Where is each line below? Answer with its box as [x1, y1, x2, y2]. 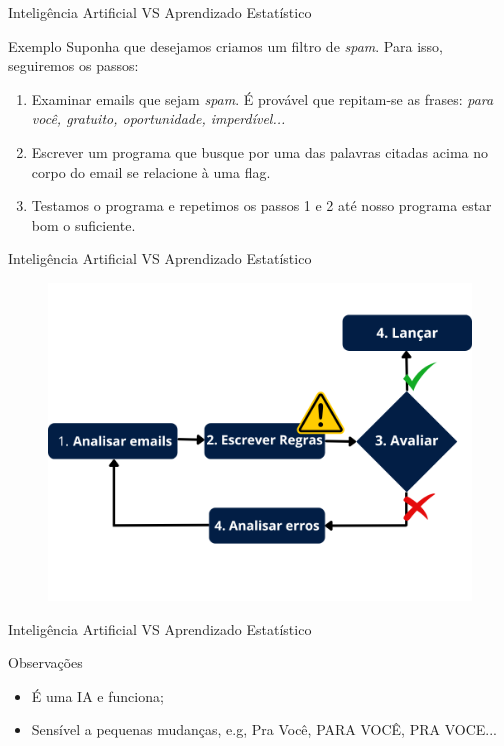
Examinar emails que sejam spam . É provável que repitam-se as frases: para [31, 88, 494, 109]
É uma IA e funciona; [31, 685, 164, 706]
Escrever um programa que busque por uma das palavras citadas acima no [31, 141, 488, 162]
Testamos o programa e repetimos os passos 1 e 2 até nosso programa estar [31, 195, 492, 216]
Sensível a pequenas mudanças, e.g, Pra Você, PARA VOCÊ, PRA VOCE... [31, 719, 497, 740]
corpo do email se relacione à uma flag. [31, 161, 271, 182]
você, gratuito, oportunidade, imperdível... [31, 108, 286, 129]
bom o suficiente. [31, 214, 136, 235]
